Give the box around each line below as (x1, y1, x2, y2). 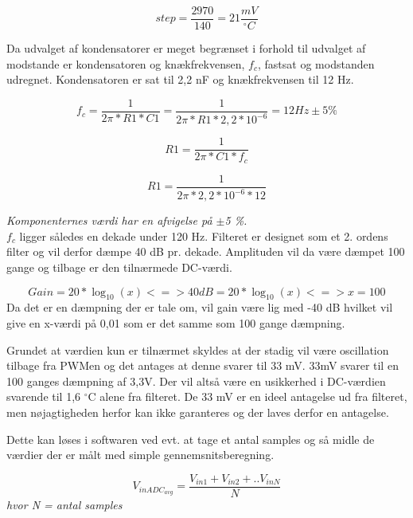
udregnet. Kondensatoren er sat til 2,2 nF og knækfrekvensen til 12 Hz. (6, 71, 354, 88)
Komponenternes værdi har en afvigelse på (6, 212, 212, 229)
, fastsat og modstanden (258, 55, 375, 72)
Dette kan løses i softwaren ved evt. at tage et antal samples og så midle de (6, 430, 375, 447)
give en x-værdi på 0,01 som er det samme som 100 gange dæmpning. (6, 314, 345, 331)
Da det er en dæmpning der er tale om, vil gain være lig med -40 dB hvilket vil (6, 299, 393, 316)
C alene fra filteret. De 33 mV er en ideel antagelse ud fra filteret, (88, 388, 407, 405)
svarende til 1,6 (6, 388, 81, 405)
